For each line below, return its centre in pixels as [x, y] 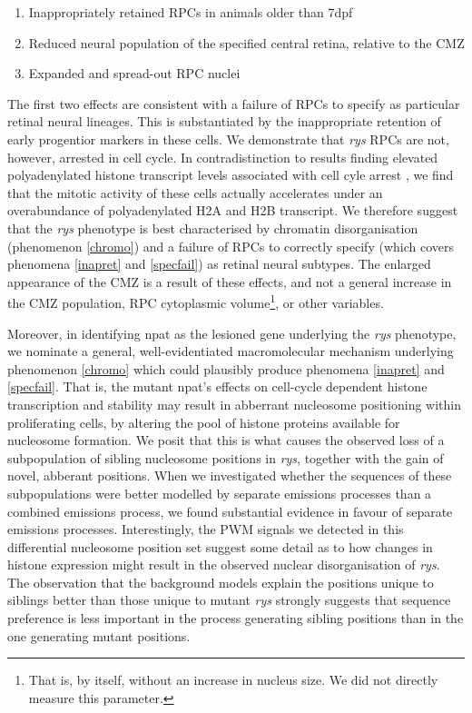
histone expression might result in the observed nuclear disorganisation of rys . [224, 564]
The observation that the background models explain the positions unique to [221, 582]
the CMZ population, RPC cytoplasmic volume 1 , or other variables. [196, 301]
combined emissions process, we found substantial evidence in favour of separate [230, 511]
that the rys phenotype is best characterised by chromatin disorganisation [213, 228]
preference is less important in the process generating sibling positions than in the [236, 618]
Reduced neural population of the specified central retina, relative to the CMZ [246, 42]
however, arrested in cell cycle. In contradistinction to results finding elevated [223, 157]
